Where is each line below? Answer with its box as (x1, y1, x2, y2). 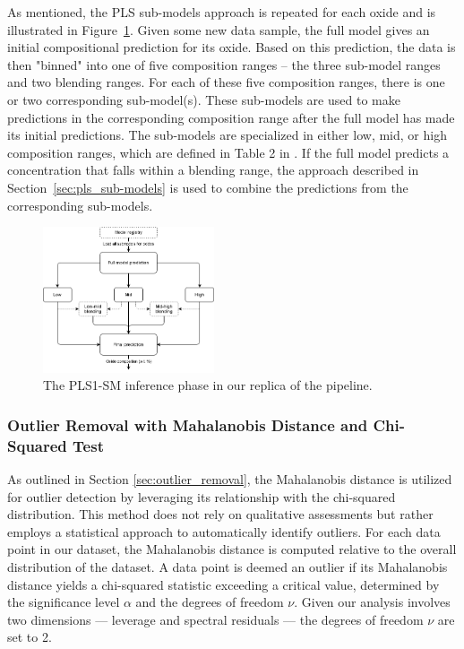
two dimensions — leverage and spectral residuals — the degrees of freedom (7, 610, 424, 628)
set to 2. (7, 627, 52, 646)
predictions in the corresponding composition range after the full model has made (7, 108, 455, 126)
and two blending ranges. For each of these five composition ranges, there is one (7, 73, 445, 91)
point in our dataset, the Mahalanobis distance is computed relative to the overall (7, 540, 457, 558)
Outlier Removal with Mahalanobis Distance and (7, 413, 368, 436)
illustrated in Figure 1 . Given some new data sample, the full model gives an (7, 20, 430, 39)
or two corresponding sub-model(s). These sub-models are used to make (7, 90, 400, 108)
